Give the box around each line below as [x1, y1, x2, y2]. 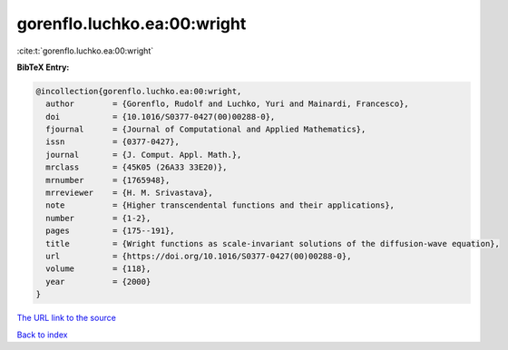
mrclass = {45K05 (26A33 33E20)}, [45, 162, 228, 172]
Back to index [16, 329, 68, 340]
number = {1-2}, [45, 213, 151, 223]
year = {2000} [45, 277, 151, 287]
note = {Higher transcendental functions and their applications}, [45, 200, 395, 210]
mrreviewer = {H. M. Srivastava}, [45, 188, 213, 199]
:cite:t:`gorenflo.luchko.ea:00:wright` [16, 45, 154, 56]
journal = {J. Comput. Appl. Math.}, [45, 150, 242, 160]
